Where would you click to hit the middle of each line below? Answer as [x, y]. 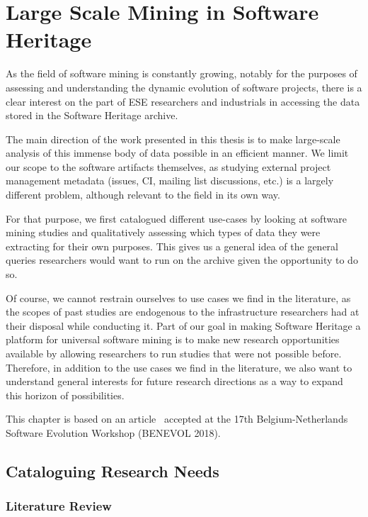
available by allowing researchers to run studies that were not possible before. [174, 353]
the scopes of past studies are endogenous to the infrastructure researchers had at [183, 312]
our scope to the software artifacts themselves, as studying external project [168, 166]
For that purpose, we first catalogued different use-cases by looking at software [176, 218]
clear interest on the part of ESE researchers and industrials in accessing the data [183, 101]
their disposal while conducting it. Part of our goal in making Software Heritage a [183, 325]
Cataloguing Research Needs [113, 471]
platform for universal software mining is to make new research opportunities [173, 339]
